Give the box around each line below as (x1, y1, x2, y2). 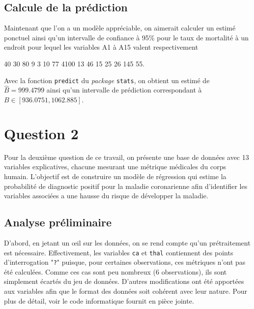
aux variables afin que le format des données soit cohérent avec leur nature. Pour (4, 286, 247, 296)
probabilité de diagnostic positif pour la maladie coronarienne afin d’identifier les (4, 181, 248, 191)
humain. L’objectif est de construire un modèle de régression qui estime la (4, 171, 226, 181)
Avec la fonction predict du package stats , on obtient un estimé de (4, 75, 210, 85)
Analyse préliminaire (4, 215, 112, 230)
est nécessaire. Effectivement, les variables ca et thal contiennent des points (4, 247, 233, 257)
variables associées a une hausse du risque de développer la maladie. (4, 190, 208, 201)
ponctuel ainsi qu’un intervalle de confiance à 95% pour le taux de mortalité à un (4, 32, 249, 42)
